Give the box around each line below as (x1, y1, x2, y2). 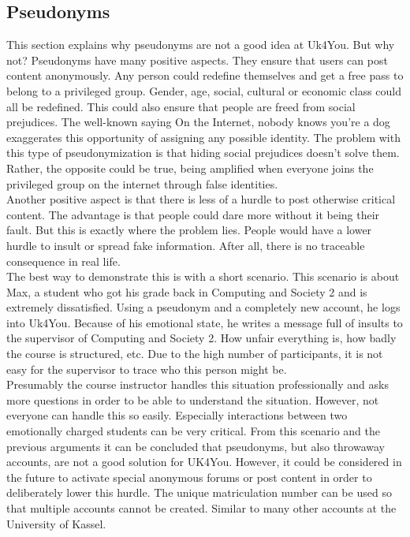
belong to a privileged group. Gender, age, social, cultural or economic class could (6, 82, 402, 99)
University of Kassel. (6, 515, 106, 531)
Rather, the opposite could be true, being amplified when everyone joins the (6, 159, 374, 176)
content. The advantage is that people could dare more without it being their (6, 206, 380, 222)
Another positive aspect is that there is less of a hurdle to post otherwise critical (6, 191, 396, 207)
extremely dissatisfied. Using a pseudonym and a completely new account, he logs (6, 299, 401, 315)
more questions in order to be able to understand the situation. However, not (6, 391, 379, 408)
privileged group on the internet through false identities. (6, 175, 278, 192)
